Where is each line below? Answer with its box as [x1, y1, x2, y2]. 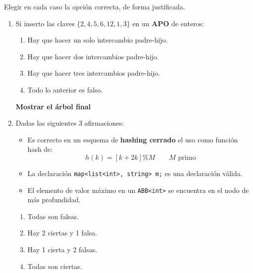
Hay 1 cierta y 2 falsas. [27, 244, 98, 255]
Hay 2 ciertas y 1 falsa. [27, 227, 98, 238]
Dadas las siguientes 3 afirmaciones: [15, 118, 124, 128]
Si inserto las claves [15, 18, 75, 28]
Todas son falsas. [27, 211, 79, 221]
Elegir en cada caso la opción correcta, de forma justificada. [4, 1, 185, 11]
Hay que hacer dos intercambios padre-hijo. [27, 51, 159, 61]
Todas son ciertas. [27, 261, 82, 271]
